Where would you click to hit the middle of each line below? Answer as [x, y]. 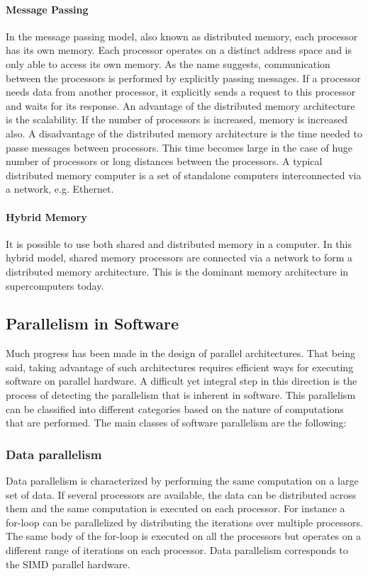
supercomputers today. [55, 285]
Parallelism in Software [93, 323]
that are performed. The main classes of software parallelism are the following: [176, 423]
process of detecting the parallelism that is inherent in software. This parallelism [181, 395]
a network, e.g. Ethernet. [60, 189]
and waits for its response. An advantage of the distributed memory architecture [180, 105]
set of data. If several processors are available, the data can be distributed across [181, 494]
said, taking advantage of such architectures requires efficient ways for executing [180, 367]
